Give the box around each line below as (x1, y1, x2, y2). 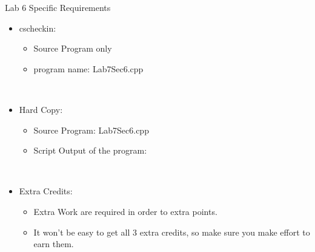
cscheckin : (19, 21, 56, 34)
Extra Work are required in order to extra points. (33, 205, 217, 217)
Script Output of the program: (33, 144, 147, 157)
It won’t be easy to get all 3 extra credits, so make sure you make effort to (33, 225, 310, 238)
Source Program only (33, 42, 112, 55)
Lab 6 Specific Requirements (5, 1, 111, 13)
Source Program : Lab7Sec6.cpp (33, 123, 149, 136)
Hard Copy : (19, 103, 63, 115)
